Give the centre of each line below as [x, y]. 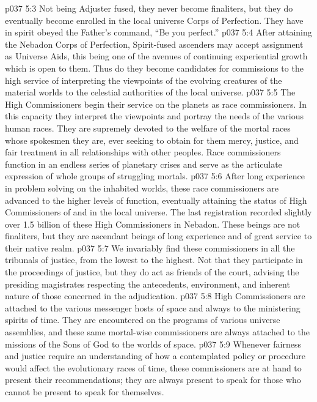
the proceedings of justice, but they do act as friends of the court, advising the [152, 272]
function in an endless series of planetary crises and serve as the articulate [144, 164]
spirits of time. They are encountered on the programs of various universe [143, 320]
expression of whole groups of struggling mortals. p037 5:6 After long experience [155, 176]
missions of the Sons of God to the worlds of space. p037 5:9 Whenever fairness [153, 344]
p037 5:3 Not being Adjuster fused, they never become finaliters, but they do [149, 8]
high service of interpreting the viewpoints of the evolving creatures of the [144, 80]
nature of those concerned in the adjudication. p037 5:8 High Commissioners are [155, 296]
